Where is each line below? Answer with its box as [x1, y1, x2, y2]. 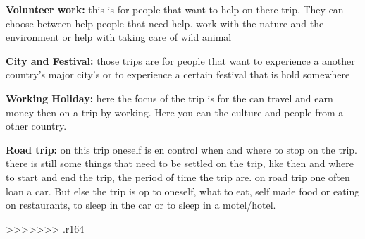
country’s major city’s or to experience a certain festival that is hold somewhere [6, 67, 350, 82]
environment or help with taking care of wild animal [6, 30, 232, 44]
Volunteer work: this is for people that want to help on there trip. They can [6, 2, 344, 16]
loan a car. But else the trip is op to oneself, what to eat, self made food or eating [6, 183, 360, 198]
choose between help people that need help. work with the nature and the [6, 16, 324, 30]
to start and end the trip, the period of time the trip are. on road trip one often [6, 169, 350, 184]
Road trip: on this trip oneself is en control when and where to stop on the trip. [6, 142, 357, 157]
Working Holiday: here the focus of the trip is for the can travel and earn [6, 90, 333, 105]
